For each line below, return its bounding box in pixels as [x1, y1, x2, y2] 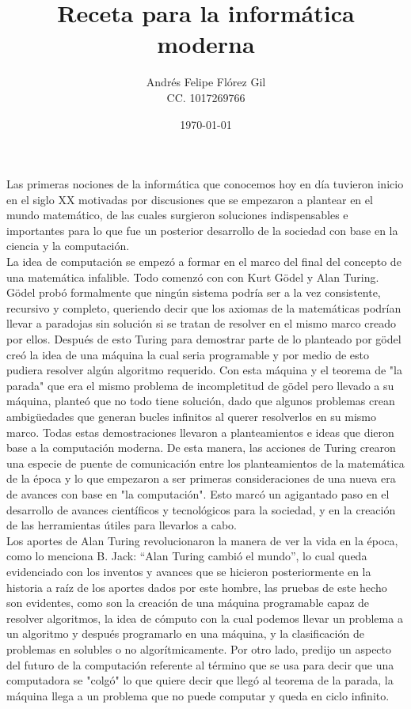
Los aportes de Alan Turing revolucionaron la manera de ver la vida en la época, [6, 532, 398, 548]
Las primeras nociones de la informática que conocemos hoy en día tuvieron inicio [6, 176, 404, 192]
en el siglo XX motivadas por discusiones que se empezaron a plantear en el [6, 191, 373, 207]
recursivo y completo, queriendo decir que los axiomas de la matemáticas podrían [6, 299, 401, 316]
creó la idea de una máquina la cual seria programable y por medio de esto [6, 346, 370, 362]
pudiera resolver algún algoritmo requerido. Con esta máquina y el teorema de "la [6, 362, 402, 378]
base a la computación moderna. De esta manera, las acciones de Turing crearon [6, 439, 396, 456]
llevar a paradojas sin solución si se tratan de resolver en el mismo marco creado [6, 315, 396, 332]
